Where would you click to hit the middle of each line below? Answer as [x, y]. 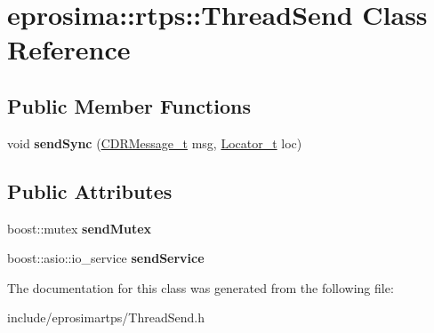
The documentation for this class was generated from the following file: [201, 287]
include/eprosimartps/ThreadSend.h [106, 317]
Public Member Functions [129, 105]
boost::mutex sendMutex [80, 228]
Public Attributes [90, 190]
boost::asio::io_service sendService [106, 258]
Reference [69, 49]
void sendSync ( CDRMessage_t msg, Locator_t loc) [155, 143]
